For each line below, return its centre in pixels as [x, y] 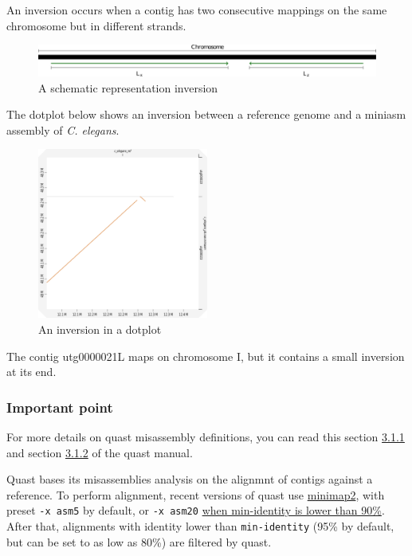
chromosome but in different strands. [96, 25]
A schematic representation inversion [128, 87]
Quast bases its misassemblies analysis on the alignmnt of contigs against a [190, 479]
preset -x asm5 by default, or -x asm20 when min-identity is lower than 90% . [196, 510]
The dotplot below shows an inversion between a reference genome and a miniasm [206, 114]
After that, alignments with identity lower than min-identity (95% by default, [200, 525]
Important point [60, 407]
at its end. [31, 372]
